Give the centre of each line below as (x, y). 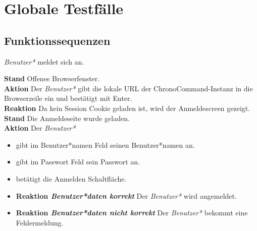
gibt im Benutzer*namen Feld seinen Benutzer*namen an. (105, 145)
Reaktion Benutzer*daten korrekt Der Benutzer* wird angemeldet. (126, 195)
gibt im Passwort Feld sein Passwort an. (78, 162)
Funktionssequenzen (57, 40)
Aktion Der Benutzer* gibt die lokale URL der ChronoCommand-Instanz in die (128, 88)
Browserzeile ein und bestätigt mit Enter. (68, 98)
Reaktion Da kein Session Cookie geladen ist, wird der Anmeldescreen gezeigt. (127, 108)
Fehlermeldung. (40, 222)
